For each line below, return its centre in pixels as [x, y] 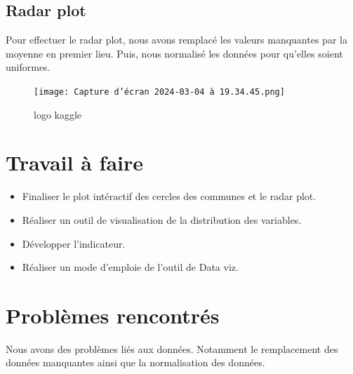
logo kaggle [58, 114]
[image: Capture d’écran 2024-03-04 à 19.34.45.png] [159, 92]
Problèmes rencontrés [113, 315]
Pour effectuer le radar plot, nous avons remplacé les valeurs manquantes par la [176, 40]
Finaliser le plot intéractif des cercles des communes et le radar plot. [169, 196]
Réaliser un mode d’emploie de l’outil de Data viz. [130, 267]
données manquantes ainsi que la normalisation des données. [135, 362]
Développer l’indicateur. [74, 243]
